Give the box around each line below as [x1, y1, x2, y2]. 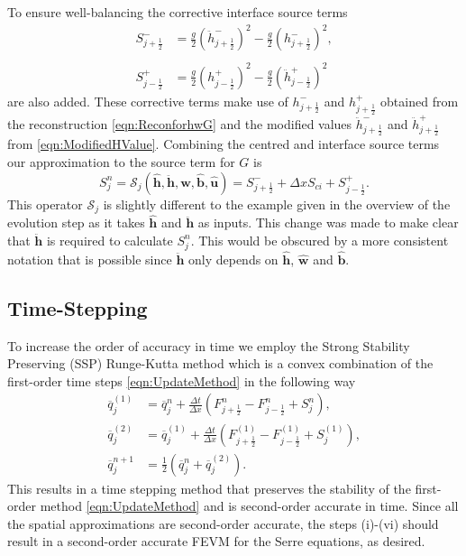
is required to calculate [46, 230, 173, 249]
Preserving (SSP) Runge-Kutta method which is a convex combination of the [7, 354, 434, 373]
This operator [7, 194, 83, 213]
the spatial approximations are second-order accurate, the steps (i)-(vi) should [7, 514, 439, 533]
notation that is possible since [7, 249, 172, 268]
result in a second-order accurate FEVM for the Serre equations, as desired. [7, 532, 425, 551]
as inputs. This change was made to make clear [197, 213, 459, 232]
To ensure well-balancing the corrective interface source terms [7, 3, 348, 21]
